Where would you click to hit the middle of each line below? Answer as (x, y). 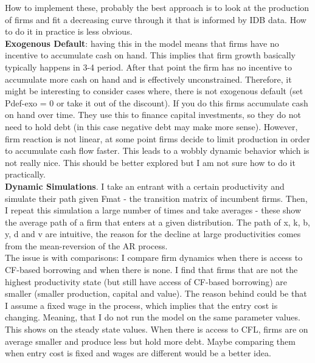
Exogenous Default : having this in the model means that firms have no (142, 43)
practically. (25, 174)
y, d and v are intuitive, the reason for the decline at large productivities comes (153, 234)
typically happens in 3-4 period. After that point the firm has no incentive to (149, 67)
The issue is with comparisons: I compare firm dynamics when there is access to (154, 258)
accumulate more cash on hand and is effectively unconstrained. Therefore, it (148, 79)
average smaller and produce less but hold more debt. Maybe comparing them (150, 341)
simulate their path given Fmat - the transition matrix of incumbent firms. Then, (156, 198)
